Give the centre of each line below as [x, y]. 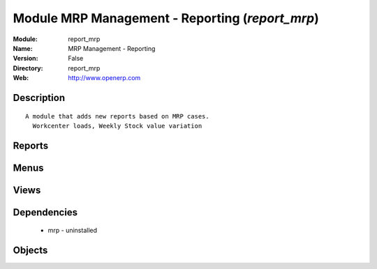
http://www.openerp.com [104, 78]
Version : [25, 59]
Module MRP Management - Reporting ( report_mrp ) [166, 18]
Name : [23, 48]
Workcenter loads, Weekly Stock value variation [117, 126]
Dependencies [45, 212]
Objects [30, 251]
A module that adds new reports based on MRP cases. [117, 116]
